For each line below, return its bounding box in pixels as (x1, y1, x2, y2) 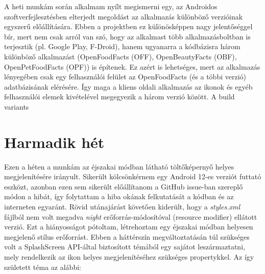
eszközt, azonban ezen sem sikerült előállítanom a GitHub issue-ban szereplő (4, 181, 243, 192)
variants (4, 101, 29, 112)
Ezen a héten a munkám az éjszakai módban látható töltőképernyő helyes (4, 161, 234, 172)
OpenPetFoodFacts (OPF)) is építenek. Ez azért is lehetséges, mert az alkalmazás (4, 61, 260, 72)
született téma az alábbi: (4, 261, 81, 272)
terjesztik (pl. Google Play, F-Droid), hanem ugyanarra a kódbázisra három (4, 41, 240, 52)
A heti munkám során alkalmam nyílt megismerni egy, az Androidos (4, 1, 218, 11)
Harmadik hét (4, 131, 105, 152)
